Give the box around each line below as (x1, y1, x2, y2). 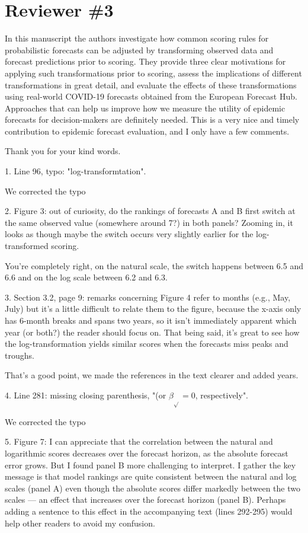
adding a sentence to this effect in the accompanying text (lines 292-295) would (5, 505, 293, 518)
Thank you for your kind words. (5, 145, 121, 157)
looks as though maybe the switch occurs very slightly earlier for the (5, 228, 254, 240)
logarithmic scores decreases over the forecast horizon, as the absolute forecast (5, 447, 288, 459)
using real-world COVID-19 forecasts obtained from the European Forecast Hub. (5, 90, 297, 103)
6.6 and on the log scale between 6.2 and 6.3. (5, 271, 168, 283)
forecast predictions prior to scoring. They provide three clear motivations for (5, 55, 286, 68)
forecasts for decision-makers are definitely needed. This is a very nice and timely (5, 113, 300, 126)
